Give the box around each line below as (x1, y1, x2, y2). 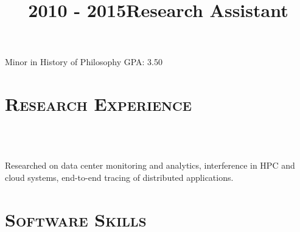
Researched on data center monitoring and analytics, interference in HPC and (5, 159, 295, 172)
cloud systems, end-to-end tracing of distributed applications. (5, 170, 234, 183)
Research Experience (5, 91, 192, 116)
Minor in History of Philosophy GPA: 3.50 (5, 55, 162, 68)
